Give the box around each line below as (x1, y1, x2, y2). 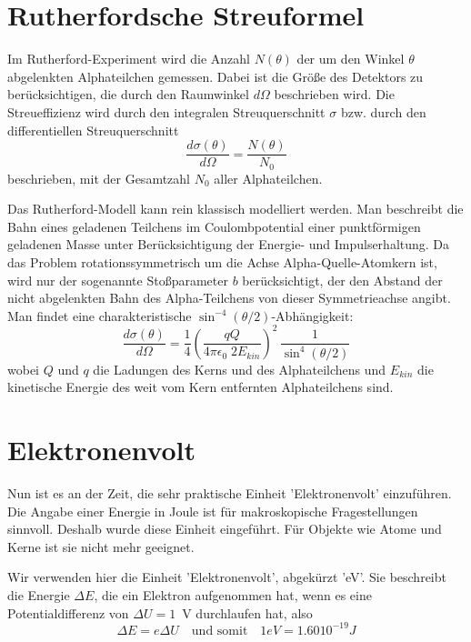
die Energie (7, 586, 70, 605)
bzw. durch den (340, 102, 426, 121)
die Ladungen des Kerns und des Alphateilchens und (93, 359, 386, 378)
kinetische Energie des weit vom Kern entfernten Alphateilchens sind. (7, 377, 394, 396)
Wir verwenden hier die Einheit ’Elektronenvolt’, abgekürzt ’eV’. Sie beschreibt (7, 567, 446, 587)
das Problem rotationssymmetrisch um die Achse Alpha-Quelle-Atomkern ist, (7, 252, 437, 271)
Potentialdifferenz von (7, 603, 129, 622)
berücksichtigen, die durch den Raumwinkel (7, 85, 249, 104)
